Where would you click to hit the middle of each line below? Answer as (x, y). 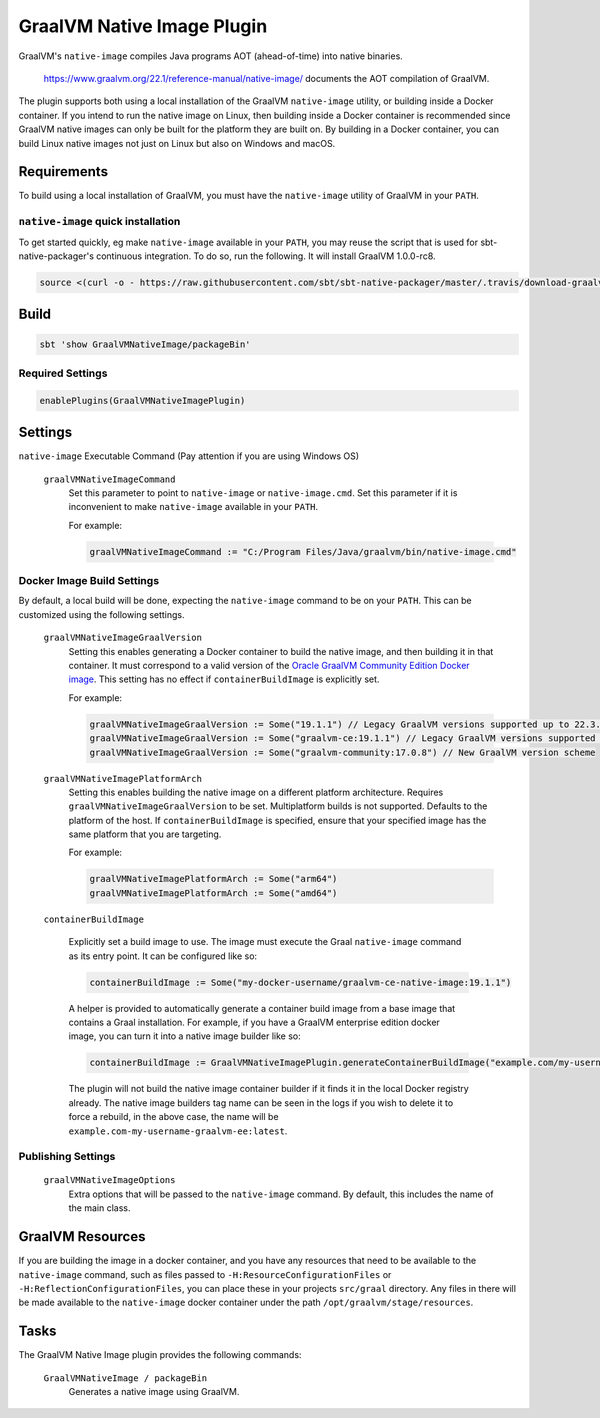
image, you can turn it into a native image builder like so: (184, 1036)
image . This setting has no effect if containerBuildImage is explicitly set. (224, 679)
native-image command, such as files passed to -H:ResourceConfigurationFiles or (205, 1274)
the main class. (99, 1208)
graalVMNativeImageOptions (109, 1180)
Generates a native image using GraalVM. (154, 1392)
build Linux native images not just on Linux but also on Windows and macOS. (177, 143)
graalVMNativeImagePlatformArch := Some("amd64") (213, 893)
